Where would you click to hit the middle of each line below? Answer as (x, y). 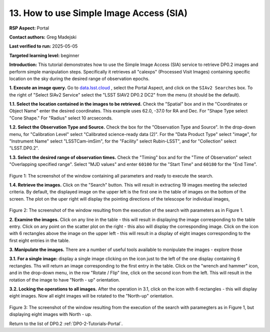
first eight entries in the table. (39, 240)
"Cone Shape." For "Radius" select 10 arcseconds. (61, 118)
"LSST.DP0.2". (24, 148)
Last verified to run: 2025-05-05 (43, 46)
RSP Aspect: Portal (29, 28)
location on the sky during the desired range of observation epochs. (79, 78)
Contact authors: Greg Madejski (43, 37)
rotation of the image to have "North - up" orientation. (64, 279)
